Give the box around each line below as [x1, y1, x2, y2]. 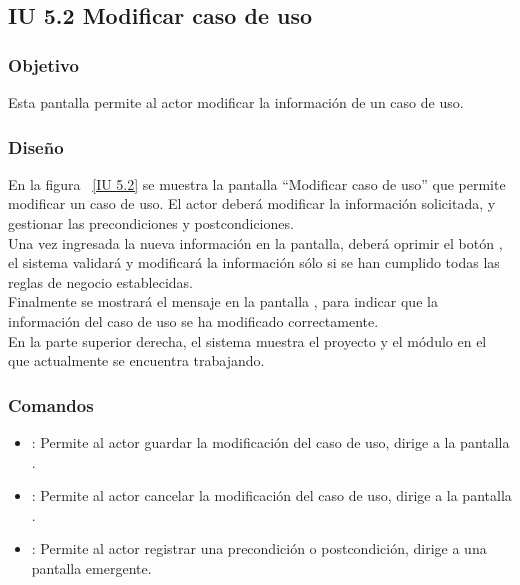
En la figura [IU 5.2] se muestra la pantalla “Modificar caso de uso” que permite [8, 173, 506, 194]
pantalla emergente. [31, 557, 152, 578]
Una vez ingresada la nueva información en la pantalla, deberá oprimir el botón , [8, 232, 503, 253]
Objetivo [8, 52, 79, 77]
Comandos [8, 392, 94, 417]
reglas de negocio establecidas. [8, 271, 193, 292]
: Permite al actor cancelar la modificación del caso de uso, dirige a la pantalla [31, 485, 512, 506]
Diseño [8, 134, 64, 159]
